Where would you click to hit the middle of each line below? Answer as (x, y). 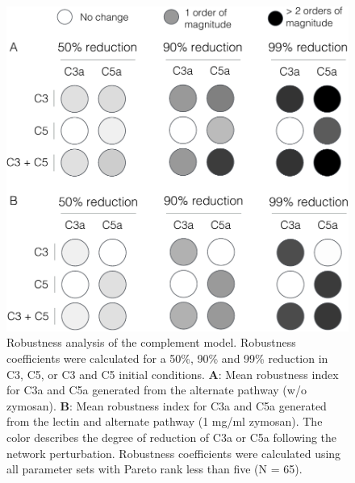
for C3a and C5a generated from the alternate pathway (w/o (157, 390)
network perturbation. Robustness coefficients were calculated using (174, 453)
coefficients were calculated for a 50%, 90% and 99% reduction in (167, 358)
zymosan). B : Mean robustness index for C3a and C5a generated (167, 405)
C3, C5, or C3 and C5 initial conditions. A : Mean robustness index (173, 374)
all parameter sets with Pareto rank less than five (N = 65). (155, 469)
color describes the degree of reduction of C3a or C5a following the (172, 437)
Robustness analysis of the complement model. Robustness (151, 342)
